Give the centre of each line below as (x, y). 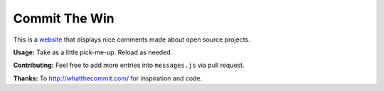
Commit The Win (64, 18)
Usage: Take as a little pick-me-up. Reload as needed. (93, 52)
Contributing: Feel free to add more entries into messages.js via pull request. (129, 65)
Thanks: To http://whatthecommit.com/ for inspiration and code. (108, 78)
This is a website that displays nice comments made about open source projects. (132, 40)
